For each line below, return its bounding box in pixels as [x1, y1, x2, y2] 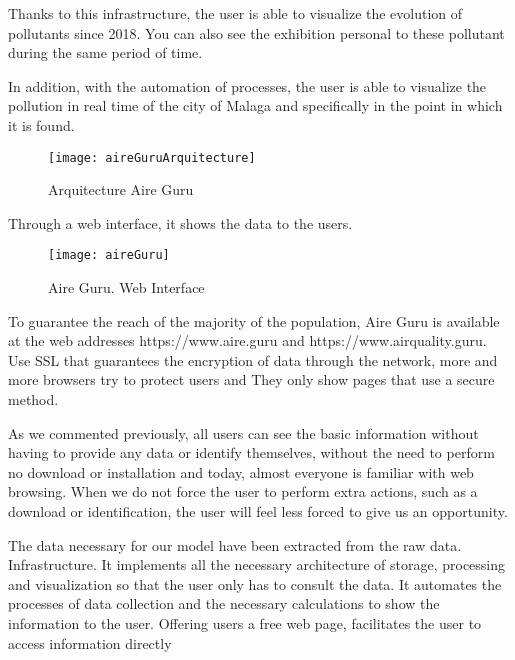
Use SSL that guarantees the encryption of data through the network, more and [8, 349, 498, 370]
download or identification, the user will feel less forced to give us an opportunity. [8, 501, 508, 521]
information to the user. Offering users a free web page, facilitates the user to [8, 612, 482, 633]
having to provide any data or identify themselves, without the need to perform [8, 442, 495, 463]
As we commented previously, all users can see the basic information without [8, 422, 479, 443]
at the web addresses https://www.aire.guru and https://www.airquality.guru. [8, 330, 487, 351]
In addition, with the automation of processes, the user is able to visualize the [8, 75, 487, 96]
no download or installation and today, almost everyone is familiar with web [8, 461, 474, 482]
